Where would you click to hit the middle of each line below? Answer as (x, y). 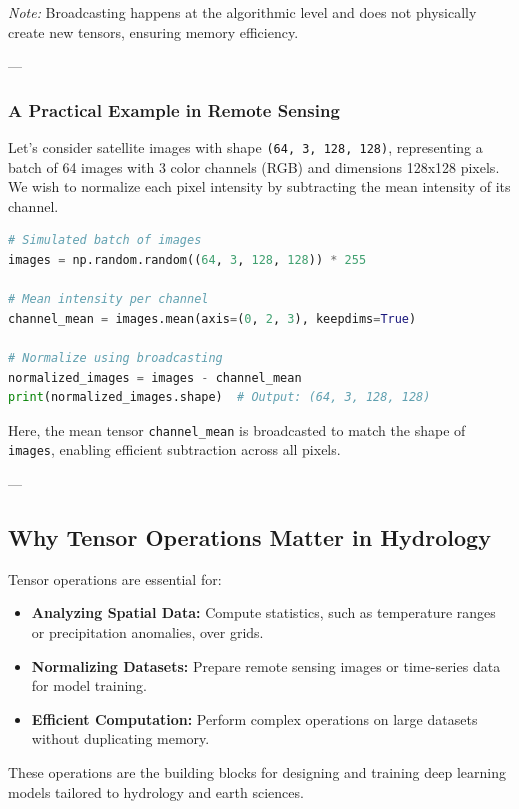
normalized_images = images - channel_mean (155, 377)
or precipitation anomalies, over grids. (147, 632)
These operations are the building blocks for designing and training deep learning (257, 772)
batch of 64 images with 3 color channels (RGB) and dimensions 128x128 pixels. (254, 166)
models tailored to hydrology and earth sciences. (156, 791)
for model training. (89, 685)
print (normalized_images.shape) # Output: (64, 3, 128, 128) (219, 397)
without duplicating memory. (120, 738)
